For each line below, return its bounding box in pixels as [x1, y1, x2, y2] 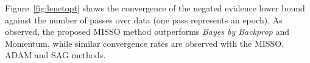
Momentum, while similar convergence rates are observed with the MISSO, [5, 37, 284, 49]
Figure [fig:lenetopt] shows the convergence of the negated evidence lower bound [5, 2, 305, 14]
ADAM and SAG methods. [5, 49, 106, 61]
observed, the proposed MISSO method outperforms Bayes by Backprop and [5, 25, 290, 38]
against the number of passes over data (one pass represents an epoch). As [5, 13, 283, 26]
